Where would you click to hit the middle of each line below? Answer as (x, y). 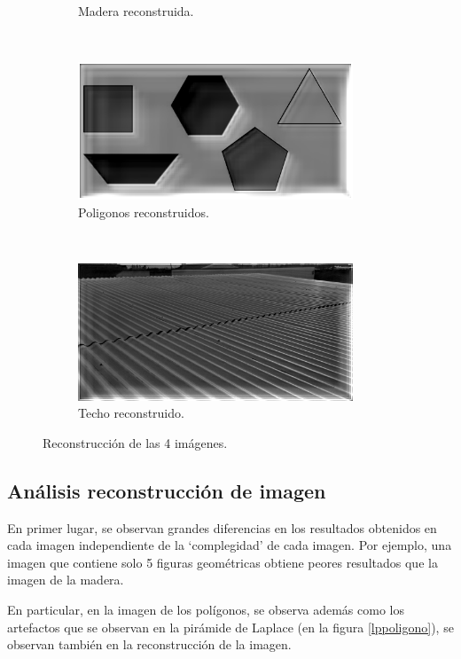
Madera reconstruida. (136, 11)
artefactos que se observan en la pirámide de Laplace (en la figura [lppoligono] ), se (230, 627)
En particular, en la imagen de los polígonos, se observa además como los (206, 609)
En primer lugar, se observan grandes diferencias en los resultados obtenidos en (222, 527)
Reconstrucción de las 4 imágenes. (135, 442)
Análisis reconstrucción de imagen (167, 490)
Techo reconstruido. (131, 413)
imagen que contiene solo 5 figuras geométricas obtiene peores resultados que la (223, 562)
